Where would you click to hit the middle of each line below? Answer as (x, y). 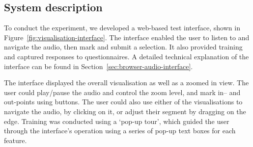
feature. (15, 140)
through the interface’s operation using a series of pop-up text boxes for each (120, 131)
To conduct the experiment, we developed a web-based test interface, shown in (122, 28)
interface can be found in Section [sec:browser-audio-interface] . (98, 66)
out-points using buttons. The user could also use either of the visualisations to (123, 102)
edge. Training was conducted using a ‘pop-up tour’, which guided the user (117, 121)
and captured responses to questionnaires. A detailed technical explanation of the (126, 56)
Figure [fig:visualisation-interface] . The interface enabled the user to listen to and (127, 37)
